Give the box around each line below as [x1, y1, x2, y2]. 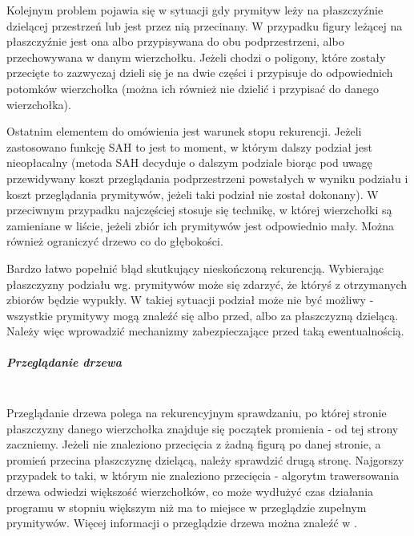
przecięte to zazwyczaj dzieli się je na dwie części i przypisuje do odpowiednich [6, 64, 393, 81]
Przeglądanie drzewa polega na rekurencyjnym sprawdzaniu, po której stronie [6, 404, 387, 421]
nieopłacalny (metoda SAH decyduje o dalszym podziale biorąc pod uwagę [6, 154, 372, 171]
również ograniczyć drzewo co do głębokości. [6, 233, 223, 250]
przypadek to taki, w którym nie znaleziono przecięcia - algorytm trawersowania [6, 467, 400, 484]
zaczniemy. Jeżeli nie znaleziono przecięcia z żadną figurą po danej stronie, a [6, 436, 381, 453]
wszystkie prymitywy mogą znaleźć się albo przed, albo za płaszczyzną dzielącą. [6, 307, 399, 323]
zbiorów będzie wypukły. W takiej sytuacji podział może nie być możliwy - [6, 291, 374, 308]
